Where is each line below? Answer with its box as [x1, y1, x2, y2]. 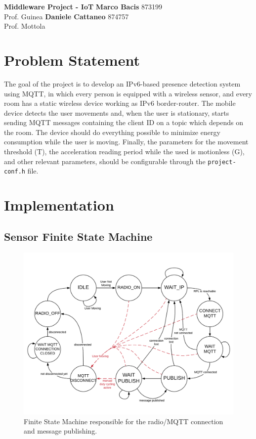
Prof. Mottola [4, 21, 45, 31]
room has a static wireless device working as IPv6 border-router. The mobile [4, 98, 236, 108]
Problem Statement [4, 49, 140, 70]
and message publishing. [24, 426, 97, 436]
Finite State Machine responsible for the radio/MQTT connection [24, 416, 223, 426]
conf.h [4, 168, 25, 176]
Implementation [4, 195, 114, 215]
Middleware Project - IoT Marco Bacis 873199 [4, 1, 163, 11]
